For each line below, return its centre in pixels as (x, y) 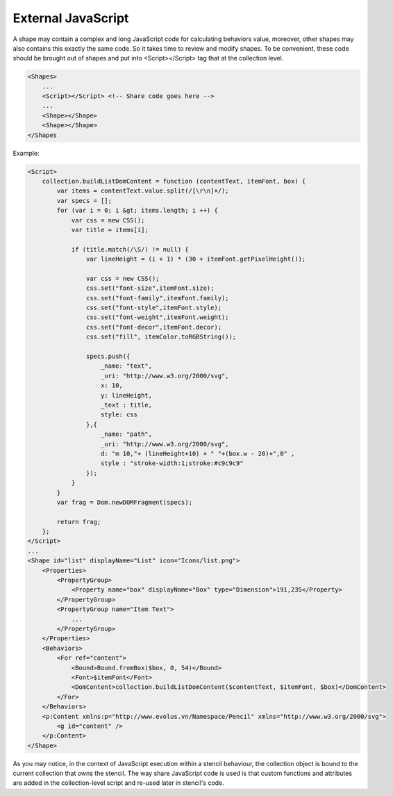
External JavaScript (71, 18)
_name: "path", (127, 434)
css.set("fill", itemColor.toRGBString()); (161, 337)
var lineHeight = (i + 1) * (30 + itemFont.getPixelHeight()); (196, 259)
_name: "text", (127, 366)
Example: (26, 153)
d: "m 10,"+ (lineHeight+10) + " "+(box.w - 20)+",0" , (198, 453)
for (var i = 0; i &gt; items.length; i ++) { (137, 211)
